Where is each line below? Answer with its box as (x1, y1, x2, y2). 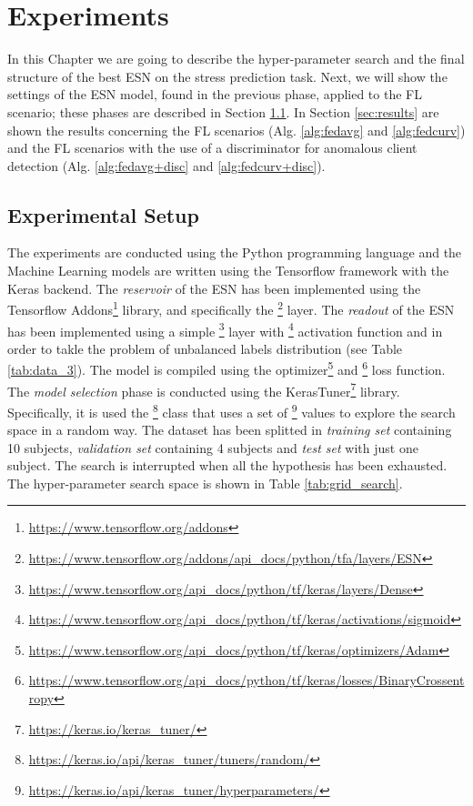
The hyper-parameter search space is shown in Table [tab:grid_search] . (7, 473, 403, 492)
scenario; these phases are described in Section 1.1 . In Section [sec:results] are (7, 102, 439, 121)
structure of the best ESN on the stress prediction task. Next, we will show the (7, 66, 448, 86)
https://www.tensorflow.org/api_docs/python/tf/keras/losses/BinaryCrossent (28, 670, 465, 690)
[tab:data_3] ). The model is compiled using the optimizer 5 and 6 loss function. (7, 358, 446, 379)
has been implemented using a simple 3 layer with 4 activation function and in (7, 318, 443, 340)
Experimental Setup (7, 200, 199, 228)
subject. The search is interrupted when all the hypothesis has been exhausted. (7, 456, 448, 475)
